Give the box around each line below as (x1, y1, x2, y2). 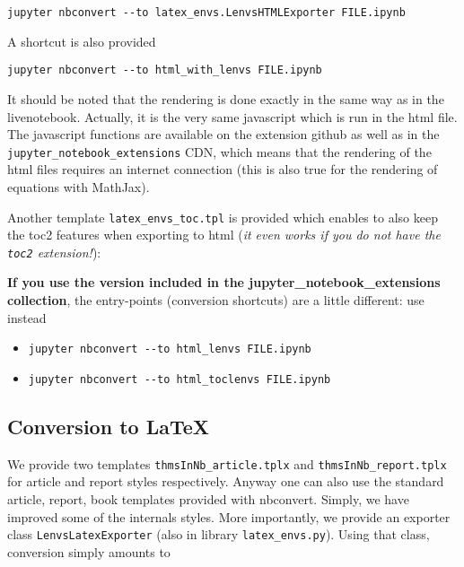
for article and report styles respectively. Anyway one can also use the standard (7, 472, 444, 491)
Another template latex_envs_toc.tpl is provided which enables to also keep (7, 207, 438, 226)
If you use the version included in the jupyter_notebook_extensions (7, 273, 441, 292)
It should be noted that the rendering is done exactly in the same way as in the (7, 89, 444, 108)
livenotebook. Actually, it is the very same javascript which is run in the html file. (7, 107, 458, 126)
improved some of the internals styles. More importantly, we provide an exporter (7, 507, 451, 526)
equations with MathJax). (7, 177, 150, 196)
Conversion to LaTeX (7, 412, 210, 440)
